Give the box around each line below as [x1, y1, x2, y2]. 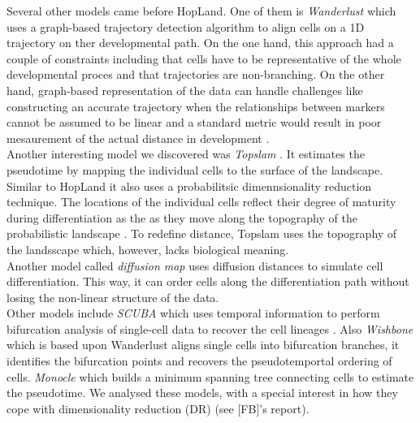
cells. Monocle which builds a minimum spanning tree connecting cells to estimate [6, 368, 414, 385]
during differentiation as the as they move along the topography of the [6, 209, 357, 226]
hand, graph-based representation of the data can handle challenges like [6, 81, 363, 98]
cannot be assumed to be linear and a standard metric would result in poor [6, 114, 382, 131]
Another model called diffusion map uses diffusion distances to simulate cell [6, 257, 383, 274]
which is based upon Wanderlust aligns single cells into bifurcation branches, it [6, 336, 400, 353]
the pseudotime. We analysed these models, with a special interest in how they [6, 384, 398, 401]
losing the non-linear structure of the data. [6, 288, 219, 305]
